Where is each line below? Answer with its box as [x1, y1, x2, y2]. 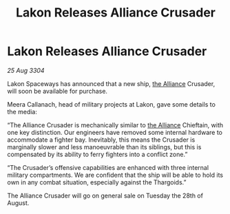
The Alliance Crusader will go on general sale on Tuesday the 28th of [7, 191, 203, 200]
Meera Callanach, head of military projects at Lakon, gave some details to [7, 100, 216, 108]
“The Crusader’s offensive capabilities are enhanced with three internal [7, 163, 209, 171]
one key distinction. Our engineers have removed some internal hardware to [7, 128, 222, 136]
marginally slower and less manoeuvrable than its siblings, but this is [7, 142, 202, 151]
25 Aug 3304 [7, 66, 45, 74]
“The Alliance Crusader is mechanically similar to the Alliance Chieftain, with [7, 120, 224, 129]
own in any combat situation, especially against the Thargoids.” [7, 178, 187, 186]
